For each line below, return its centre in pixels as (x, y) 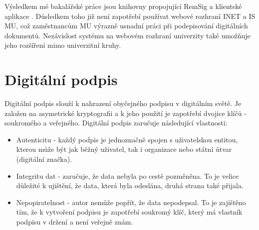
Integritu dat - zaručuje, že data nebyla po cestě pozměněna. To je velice (128, 175)
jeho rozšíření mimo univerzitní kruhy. (63, 45)
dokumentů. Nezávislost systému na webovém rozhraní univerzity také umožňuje (128, 35)
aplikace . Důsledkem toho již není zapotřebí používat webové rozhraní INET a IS (130, 16)
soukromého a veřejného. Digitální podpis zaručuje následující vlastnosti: (116, 123)
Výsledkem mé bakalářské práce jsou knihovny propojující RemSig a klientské (123, 6)
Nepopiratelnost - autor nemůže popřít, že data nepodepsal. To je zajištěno (131, 202)
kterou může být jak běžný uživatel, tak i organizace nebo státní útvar (124, 149)
